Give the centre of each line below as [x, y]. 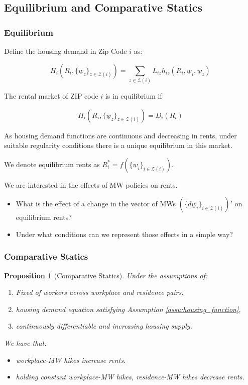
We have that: [25, 343]
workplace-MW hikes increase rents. [71, 360]
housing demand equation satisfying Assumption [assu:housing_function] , [128, 309]
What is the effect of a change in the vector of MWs [96, 204]
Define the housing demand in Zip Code [66, 51]
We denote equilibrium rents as [52, 164]
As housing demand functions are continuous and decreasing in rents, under [120, 135]
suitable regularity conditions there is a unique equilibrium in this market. [118, 145]
